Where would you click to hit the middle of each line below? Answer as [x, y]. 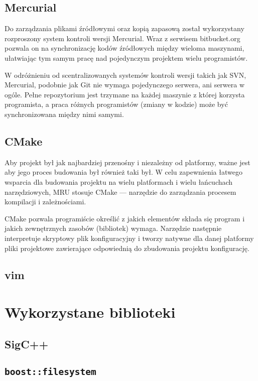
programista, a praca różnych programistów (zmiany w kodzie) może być [116, 104]
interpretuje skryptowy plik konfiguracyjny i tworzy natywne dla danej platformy [129, 238]
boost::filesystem [50, 372]
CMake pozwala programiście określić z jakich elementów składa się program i [125, 218]
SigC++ [27, 344]
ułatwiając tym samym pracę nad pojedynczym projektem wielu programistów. [126, 57]
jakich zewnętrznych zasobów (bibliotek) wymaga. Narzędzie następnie [113, 228]
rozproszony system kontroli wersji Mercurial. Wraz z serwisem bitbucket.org [122, 38]
